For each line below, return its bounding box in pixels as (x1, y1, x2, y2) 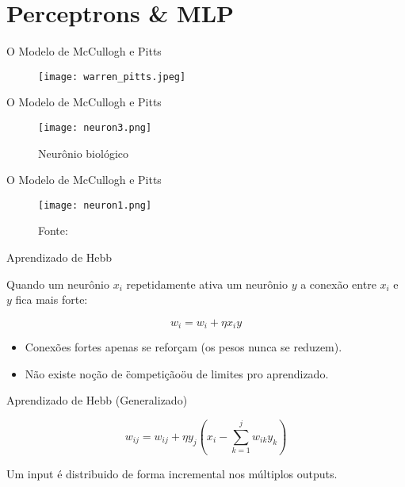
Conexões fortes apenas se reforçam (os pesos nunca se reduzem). (25, 339, 342, 355)
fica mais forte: (15, 291, 88, 308)
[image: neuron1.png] (38, 199, 152, 211)
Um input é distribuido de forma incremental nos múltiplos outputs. (6, 465, 338, 481)
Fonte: (38, 222, 68, 239)
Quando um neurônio (6, 275, 109, 292)
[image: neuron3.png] (38, 121, 152, 133)
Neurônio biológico (38, 144, 129, 161)
